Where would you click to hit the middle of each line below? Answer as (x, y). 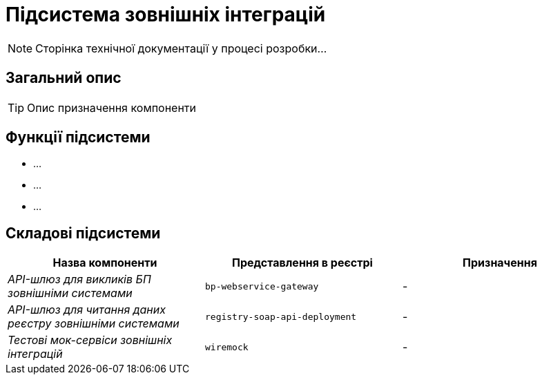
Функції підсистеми (78, 137)
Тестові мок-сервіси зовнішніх (90, 340)
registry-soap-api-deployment (281, 316)
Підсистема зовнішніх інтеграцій (166, 15)
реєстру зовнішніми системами (94, 324)
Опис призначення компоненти (112, 107)
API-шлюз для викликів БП (79, 279)
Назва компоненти (105, 263)
